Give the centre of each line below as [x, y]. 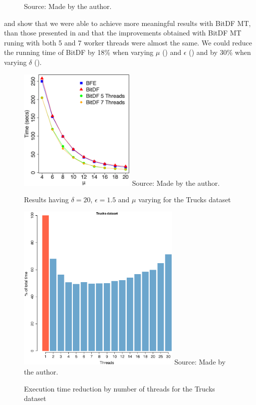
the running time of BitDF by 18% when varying [79, 52]
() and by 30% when [220, 52]
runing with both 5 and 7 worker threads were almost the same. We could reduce [128, 42]
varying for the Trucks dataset [185, 200]
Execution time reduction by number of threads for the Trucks [120, 388]
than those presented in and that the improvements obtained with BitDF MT [123, 33]
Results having [46, 200]
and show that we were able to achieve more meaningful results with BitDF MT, [128, 23]
